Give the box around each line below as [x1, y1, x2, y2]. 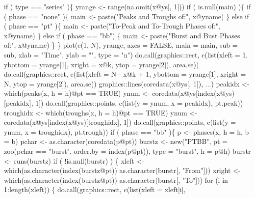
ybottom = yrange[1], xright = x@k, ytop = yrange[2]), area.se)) [4, 59, 199, 69]
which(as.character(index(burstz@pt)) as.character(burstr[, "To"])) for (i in [4, 174, 228, 185]
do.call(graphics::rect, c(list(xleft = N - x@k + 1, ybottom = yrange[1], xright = [4, 69, 246, 79]
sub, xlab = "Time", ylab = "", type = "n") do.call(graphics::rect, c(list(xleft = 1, [4, 49, 248, 59]
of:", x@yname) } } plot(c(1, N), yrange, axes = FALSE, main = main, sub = [4, 40, 238, 50]
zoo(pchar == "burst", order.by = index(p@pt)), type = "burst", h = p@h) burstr [4, 145, 251, 156]
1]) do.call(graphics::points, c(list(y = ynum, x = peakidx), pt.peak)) [35, 97, 243, 108]
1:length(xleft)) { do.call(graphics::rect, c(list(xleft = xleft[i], [4, 184, 186, 195]
